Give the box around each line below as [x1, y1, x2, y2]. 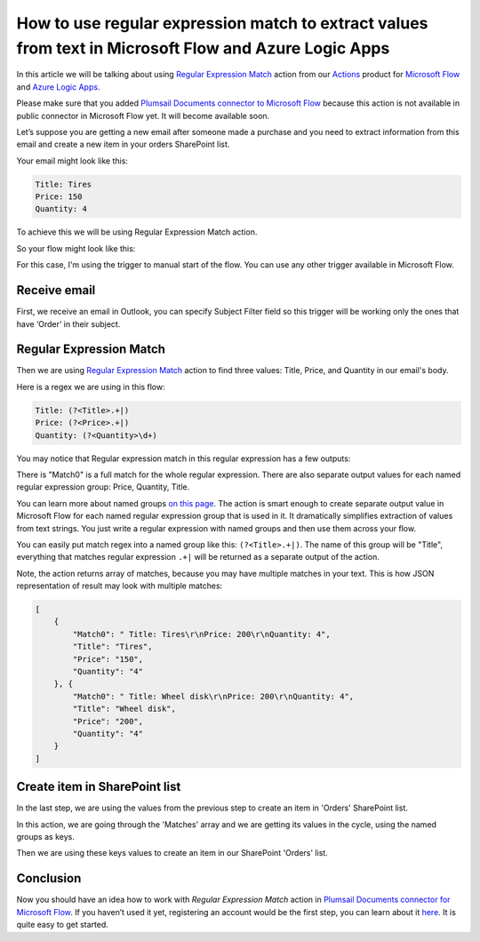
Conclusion [16, 871, 82, 886]
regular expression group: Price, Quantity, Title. [16, 482, 190, 492]
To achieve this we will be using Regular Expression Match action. [16, 227, 258, 237]
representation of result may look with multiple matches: [16, 580, 223, 591]
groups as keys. [16, 832, 75, 842]
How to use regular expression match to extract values [16, 13, 428, 33]
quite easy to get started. [16, 920, 108, 930]
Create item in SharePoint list [16, 779, 181, 794]
